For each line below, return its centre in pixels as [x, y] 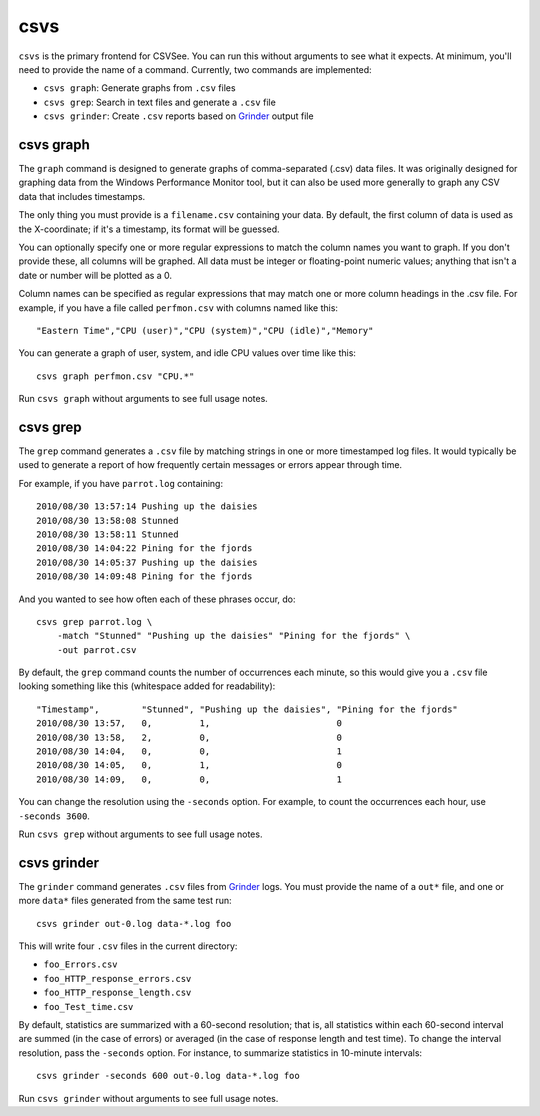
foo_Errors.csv [81, 964]
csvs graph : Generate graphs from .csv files [139, 88]
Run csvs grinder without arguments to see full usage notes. [148, 1098]
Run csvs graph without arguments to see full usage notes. [143, 399]
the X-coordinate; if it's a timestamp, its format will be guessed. [149, 229]
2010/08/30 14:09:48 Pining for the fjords [144, 576]
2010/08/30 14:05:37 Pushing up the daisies [147, 562]
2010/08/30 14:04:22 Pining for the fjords [144, 548]
